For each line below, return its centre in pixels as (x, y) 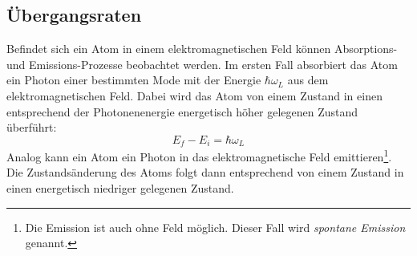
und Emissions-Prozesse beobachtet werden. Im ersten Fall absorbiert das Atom (202, 64)
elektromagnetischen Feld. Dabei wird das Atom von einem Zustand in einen (194, 95)
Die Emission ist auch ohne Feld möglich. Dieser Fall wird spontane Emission (215, 227)
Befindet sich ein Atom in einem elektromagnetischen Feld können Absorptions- (202, 49)
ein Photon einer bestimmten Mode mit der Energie (134, 80)
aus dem (308, 80)
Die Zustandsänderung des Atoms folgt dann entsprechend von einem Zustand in (205, 172)
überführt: (32, 127)
